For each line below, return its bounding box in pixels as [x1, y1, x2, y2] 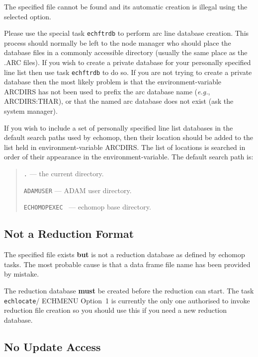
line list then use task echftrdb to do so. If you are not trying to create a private [4, 67, 252, 77]
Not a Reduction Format [4, 226, 134, 241]
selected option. [4, 11, 51, 21]
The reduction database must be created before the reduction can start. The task [4, 285, 254, 295]
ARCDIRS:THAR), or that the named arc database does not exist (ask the [4, 96, 234, 106]
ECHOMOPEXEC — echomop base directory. [23, 202, 151, 212]
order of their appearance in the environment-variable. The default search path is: [4, 151, 254, 162]
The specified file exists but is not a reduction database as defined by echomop [4, 249, 245, 260]
